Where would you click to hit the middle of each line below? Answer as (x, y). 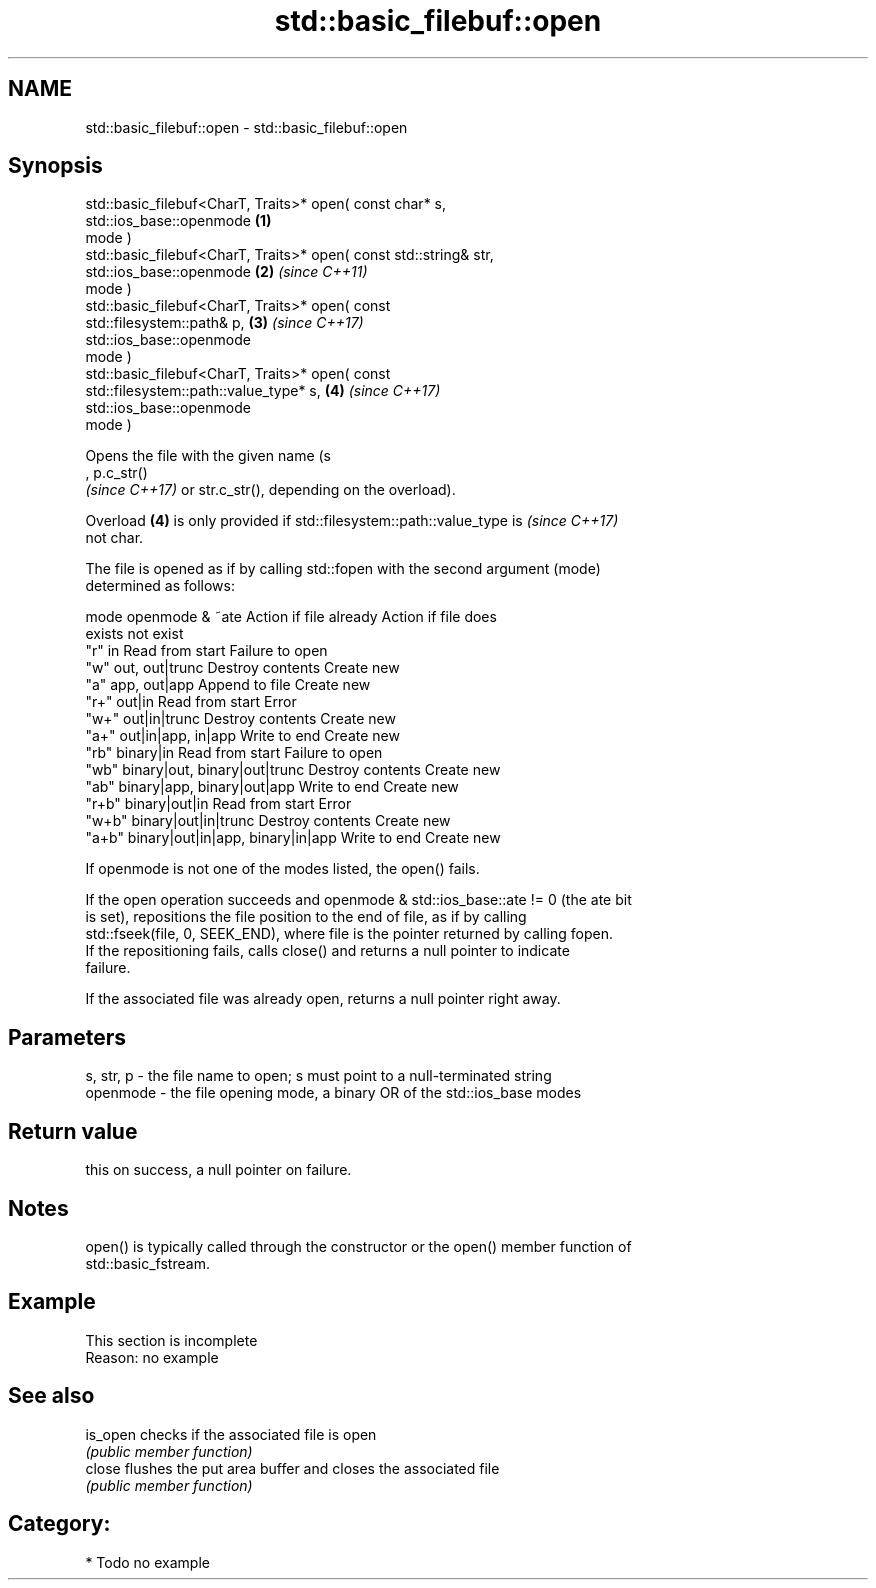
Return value (73, 1131)
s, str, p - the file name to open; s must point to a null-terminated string (318, 1076)
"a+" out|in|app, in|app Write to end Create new (242, 736)
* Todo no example (147, 1562)
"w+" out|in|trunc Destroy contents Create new (240, 719)
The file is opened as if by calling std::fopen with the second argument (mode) (343, 569)
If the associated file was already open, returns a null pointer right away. (323, 999)
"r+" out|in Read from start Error (191, 702)
